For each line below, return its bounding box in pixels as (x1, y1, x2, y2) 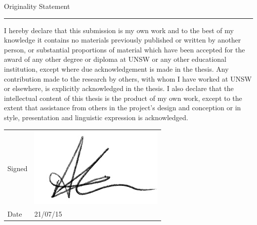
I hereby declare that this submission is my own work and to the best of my (4, 25, 234, 35)
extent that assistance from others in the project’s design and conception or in (4, 102, 241, 113)
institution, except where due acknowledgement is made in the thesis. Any (4, 63, 229, 74)
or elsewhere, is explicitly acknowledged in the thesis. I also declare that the (4, 83, 234, 93)
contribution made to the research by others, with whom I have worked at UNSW (4, 73, 252, 84)
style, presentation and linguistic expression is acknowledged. (4, 112, 188, 122)
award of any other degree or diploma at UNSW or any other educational (4, 54, 226, 64)
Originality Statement (4, 1, 70, 11)
